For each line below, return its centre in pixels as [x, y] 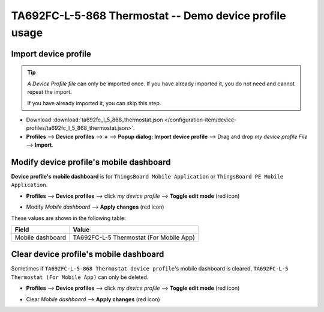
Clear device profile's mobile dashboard [88, 255]
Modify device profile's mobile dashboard [91, 162]
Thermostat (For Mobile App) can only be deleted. [80, 277]
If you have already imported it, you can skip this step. [94, 103]
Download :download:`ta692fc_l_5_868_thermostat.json [94, 120]
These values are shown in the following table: [68, 218]
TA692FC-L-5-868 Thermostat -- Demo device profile [148, 16]
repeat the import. [49, 92]
